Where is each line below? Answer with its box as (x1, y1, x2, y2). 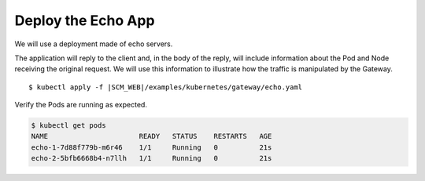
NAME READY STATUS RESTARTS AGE (31, 132, 272, 141)
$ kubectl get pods (31, 121, 106, 130)
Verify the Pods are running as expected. (14, 100, 147, 110)
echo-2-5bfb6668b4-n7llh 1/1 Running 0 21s (31, 154, 272, 163)
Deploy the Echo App (14, 12, 155, 29)
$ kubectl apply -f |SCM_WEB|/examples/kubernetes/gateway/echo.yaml (28, 82, 303, 92)
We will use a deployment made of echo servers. (14, 39, 173, 49)
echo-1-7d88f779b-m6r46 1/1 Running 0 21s (31, 143, 272, 152)
